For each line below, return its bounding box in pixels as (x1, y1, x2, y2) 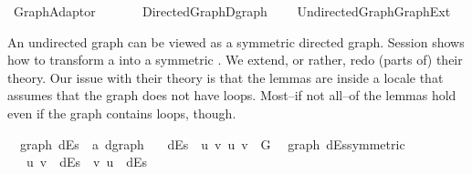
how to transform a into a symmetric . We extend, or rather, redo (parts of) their (7, 50, 463, 69)
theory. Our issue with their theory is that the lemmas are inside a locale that (7, 67, 444, 87)
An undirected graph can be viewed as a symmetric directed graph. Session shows (7, 32, 465, 51)
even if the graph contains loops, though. (7, 103, 236, 122)
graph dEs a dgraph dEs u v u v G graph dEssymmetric (19, 134, 405, 153)
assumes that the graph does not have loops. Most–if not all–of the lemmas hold (7, 86, 456, 105)
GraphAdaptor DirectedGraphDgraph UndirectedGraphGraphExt (13, 2, 451, 20)
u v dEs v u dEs (26, 152, 148, 171)
